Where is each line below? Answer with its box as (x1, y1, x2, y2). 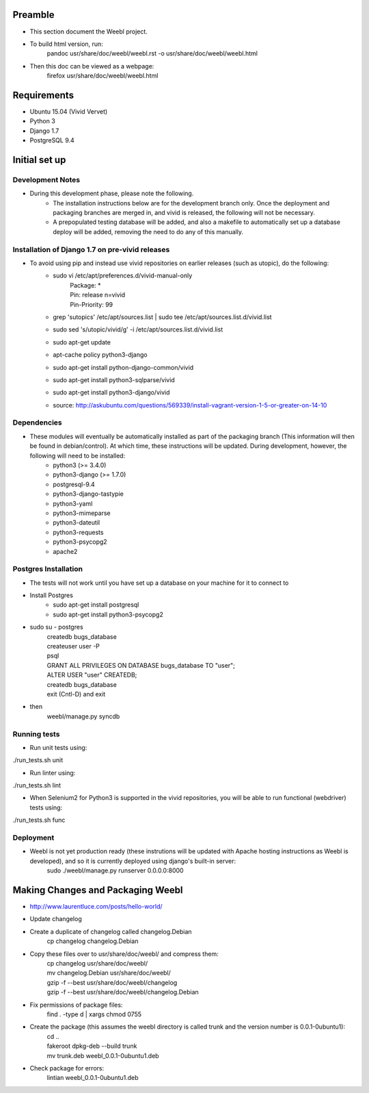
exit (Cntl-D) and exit (46, 690, 106, 698)
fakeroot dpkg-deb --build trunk (46, 1042, 137, 1051)
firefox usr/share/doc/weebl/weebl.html (46, 72, 159, 80)
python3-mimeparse (53, 509, 111, 517)
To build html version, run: (29, 40, 104, 48)
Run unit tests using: (29, 743, 87, 751)
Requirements (12, 89, 74, 101)
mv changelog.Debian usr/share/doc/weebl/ (46, 969, 171, 977)
